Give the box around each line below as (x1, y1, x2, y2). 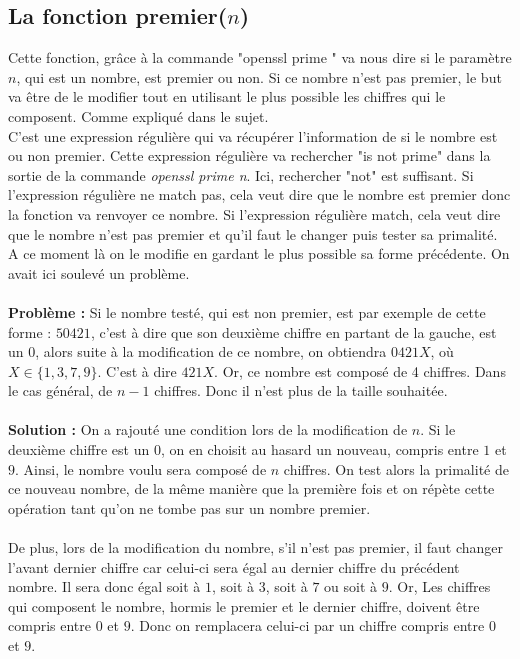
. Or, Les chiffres (388, 576, 491, 597)
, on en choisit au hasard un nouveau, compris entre (160, 439, 479, 460)
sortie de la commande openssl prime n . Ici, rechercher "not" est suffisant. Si (8, 164, 474, 185)
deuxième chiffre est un (8, 439, 150, 460)
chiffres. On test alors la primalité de (283, 458, 509, 479)
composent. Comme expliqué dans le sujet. (8, 105, 269, 126)
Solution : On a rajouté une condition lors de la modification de (8, 419, 408, 440)
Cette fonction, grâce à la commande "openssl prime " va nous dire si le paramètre (8, 47, 512, 68)
